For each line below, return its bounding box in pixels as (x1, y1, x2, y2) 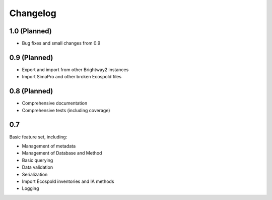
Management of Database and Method (22, 150, 102, 156)
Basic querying (22, 157, 53, 163)
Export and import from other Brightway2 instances (22, 66, 129, 73)
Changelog (9, 8, 56, 19)
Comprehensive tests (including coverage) (22, 107, 110, 113)
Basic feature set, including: (9, 134, 67, 140)
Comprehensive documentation (22, 100, 88, 106)
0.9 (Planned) (9, 53, 53, 62)
